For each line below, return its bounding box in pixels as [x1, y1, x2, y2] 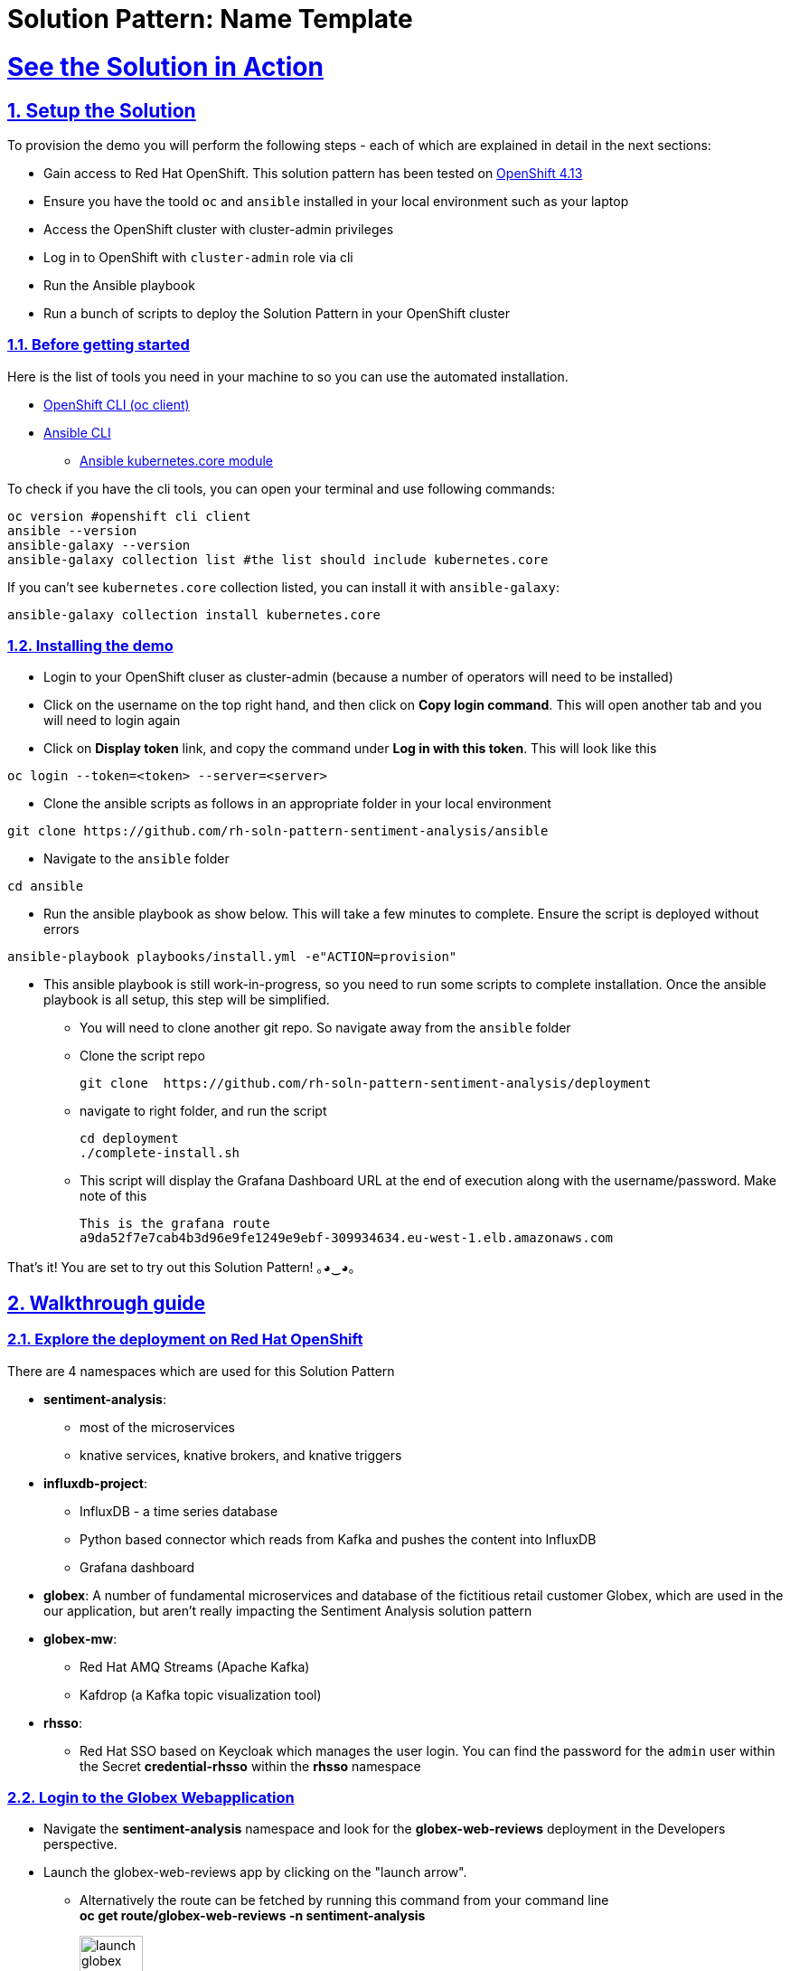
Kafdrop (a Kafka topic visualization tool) [80, 1686, 322, 1702]
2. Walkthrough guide [7, 1291, 206, 1315]
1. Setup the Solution [7, 99, 196, 122]
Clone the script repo [80, 1048, 205, 1064]
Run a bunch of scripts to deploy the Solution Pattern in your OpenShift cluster [43, 305, 510, 321]
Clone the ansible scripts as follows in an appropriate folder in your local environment [43, 796, 551, 812]
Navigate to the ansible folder [43, 851, 230, 867]
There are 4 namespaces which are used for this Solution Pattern [7, 1363, 395, 1379]
